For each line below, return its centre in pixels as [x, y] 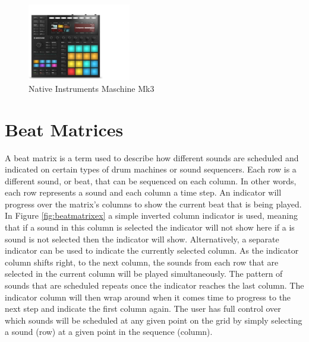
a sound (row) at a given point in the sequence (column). [109, 332]
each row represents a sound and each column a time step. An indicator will [143, 192]
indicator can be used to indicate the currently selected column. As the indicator [152, 250]
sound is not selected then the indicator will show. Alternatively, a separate [142, 239]
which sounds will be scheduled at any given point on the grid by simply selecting [154, 320]
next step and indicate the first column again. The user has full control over [143, 309]
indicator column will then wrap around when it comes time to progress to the [148, 297]
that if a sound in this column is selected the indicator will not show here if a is [150, 227]
